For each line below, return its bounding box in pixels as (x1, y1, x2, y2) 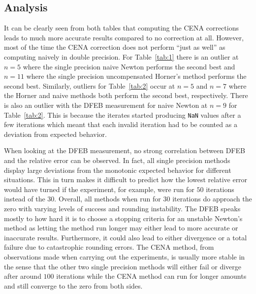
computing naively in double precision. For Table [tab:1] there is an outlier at (4, 51, 239, 62)
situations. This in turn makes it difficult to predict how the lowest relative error (4, 174, 248, 185)
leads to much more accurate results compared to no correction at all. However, (4, 32, 244, 42)
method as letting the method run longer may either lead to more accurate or (4, 223, 238, 233)
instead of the (4, 194, 45, 204)
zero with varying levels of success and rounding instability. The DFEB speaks (4, 203, 241, 213)
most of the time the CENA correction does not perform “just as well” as (4, 42, 225, 52)
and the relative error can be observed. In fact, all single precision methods (4, 155, 230, 165)
